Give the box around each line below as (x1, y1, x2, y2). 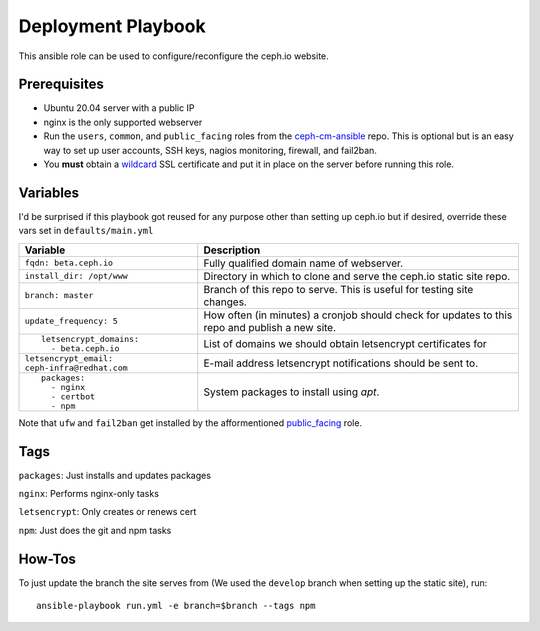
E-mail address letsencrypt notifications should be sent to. (203, 356, 479, 370)
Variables (18, 184, 80, 201)
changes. (203, 295, 247, 309)
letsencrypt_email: (24, 353, 114, 364)
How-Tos (18, 550, 77, 567)
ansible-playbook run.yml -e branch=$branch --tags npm (36, 600, 316, 612)
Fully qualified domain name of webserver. (203, 256, 404, 270)
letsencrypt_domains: (40, 333, 140, 344)
